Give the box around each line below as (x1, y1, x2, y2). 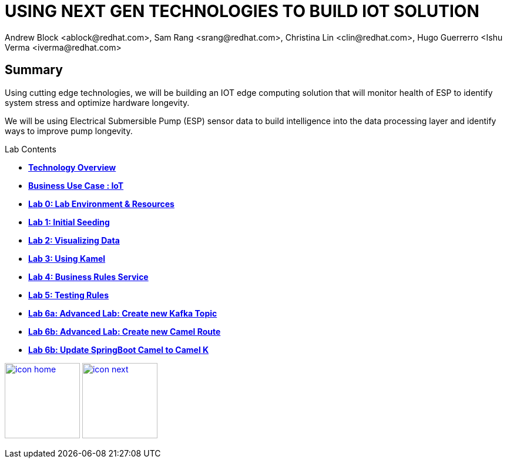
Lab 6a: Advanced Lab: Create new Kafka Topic (28, 308, 217, 318)
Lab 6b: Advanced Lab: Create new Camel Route (28, 326, 221, 337)
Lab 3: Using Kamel (28, 253, 106, 264)
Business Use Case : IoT (28, 180, 124, 191)
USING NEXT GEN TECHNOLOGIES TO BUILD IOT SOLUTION (5, 1, 479, 21)
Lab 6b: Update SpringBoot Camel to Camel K (28, 344, 209, 355)
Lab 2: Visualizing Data (28, 235, 120, 245)
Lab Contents (5, 144, 56, 154)
